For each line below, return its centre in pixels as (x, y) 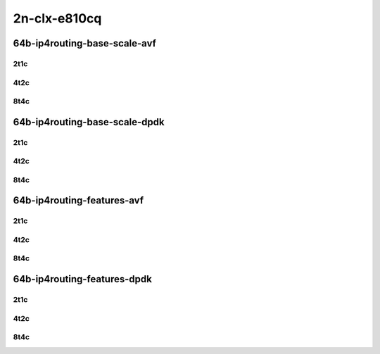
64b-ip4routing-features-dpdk (83, 279)
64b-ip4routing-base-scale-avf (84, 43)
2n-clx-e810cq (57, 18)
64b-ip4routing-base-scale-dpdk (89, 122)
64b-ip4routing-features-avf (78, 201)
